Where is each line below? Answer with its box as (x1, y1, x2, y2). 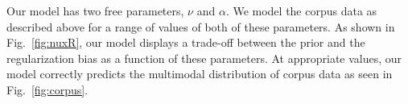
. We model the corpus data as (225, 2, 377, 19)
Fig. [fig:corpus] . (6, 81, 89, 98)
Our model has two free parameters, (6, 2, 184, 19)
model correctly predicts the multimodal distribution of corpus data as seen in (6, 65, 393, 82)
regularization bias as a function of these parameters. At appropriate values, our (6, 49, 402, 66)
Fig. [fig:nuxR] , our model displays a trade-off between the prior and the (6, 34, 365, 51)
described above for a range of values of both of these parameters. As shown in (6, 18, 395, 35)
